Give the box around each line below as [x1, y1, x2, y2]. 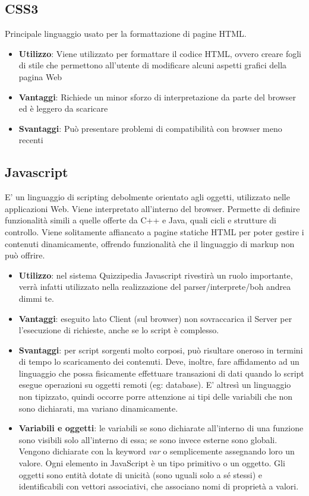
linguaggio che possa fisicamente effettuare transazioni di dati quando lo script [18, 367, 304, 379]
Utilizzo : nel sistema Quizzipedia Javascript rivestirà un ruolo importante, [18, 268, 293, 281]
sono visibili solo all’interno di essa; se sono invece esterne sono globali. [18, 433, 278, 446]
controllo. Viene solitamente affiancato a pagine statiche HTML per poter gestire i [5, 225, 304, 238]
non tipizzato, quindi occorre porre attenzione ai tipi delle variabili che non [18, 390, 293, 403]
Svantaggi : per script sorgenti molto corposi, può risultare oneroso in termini [18, 343, 303, 356]
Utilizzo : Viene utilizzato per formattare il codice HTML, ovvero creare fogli [18, 47, 301, 59]
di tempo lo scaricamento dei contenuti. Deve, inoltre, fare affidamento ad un [18, 355, 299, 368]
